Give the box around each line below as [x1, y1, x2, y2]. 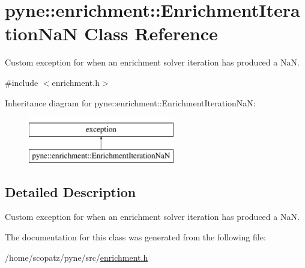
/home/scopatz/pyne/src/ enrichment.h [5, 251, 148, 263]
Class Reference [84, 21, 218, 46]
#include [5, 76, 38, 88]
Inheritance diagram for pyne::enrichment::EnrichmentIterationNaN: [5, 96, 256, 109]
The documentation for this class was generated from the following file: [5, 231, 266, 243]
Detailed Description [5, 182, 136, 201]
